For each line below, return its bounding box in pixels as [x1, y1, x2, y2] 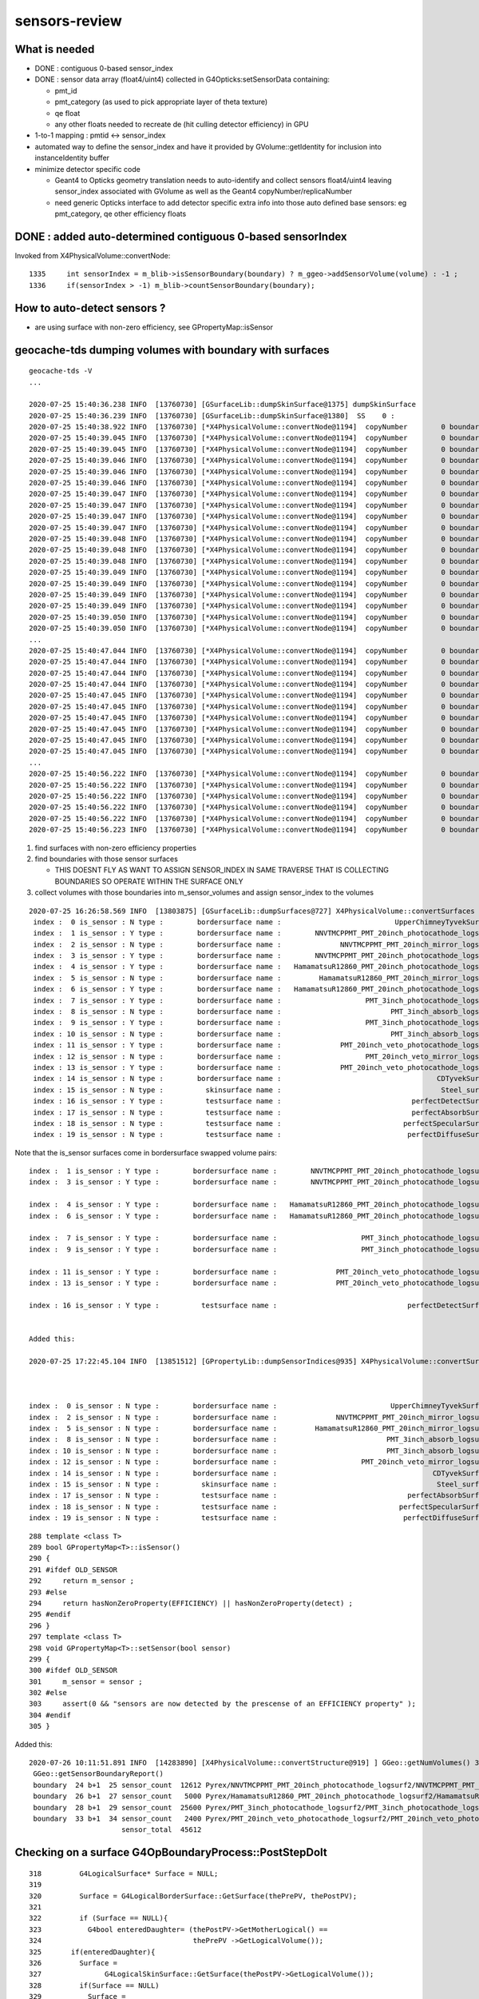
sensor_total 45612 [121, 1825, 202, 1834]
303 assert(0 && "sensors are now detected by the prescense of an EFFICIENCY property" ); [29, 1699, 417, 1709]
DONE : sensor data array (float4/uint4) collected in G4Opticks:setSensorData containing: [34, 74, 331, 84]
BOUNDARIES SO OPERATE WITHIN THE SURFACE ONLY [54, 876, 243, 886]
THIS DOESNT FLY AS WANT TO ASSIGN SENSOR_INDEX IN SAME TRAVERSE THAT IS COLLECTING [54, 865, 389, 875]
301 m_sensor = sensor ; [29, 1677, 143, 1686]
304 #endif [29, 1710, 72, 1719]
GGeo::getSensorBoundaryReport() [33, 1770, 164, 1778]
